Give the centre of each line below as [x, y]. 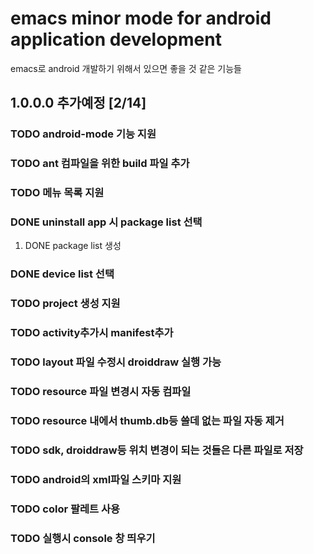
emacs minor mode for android [141, 18]
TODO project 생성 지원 [65, 304]
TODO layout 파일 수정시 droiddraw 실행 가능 [116, 362]
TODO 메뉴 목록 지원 [57, 193]
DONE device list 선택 [62, 274]
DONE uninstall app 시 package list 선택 [106, 222]
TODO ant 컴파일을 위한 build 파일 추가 [100, 164]
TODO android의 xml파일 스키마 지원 [96, 479]
